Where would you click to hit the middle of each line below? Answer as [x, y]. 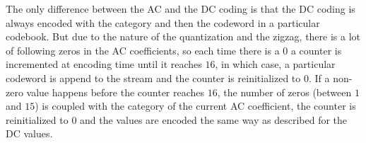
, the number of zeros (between [284, 92]
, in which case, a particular [275, 64]
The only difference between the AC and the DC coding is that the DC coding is [181, 8]
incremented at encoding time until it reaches [104, 64]
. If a [319, 78]
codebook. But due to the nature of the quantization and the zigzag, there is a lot [183, 36]
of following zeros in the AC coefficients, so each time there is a [143, 50]
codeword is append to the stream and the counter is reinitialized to [153, 78]
